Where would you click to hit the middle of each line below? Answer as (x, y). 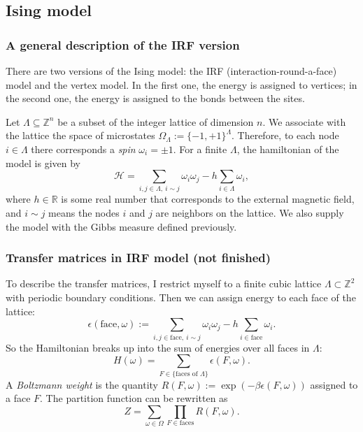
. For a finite (200, 149)
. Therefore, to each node (285, 135)
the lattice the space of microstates (80, 135)
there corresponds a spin (83, 149)
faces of (187, 374)
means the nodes (84, 213)
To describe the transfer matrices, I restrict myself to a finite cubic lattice (164, 283)
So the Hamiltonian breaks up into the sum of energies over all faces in (158, 347)
